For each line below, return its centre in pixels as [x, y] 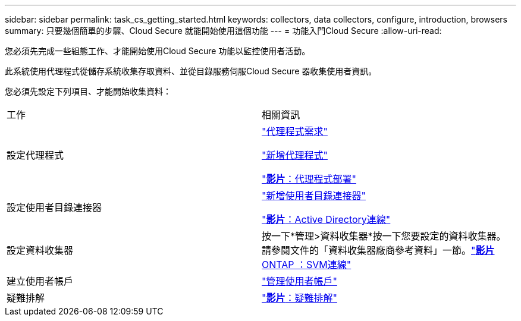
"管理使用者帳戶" [299, 281]
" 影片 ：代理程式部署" [309, 179]
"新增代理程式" [295, 155]
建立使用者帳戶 [40, 281]
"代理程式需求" [295, 131]
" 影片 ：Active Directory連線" [326, 219]
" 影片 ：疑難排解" [299, 298]
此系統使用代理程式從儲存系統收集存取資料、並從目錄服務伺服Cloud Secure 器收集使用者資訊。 [191, 71]
